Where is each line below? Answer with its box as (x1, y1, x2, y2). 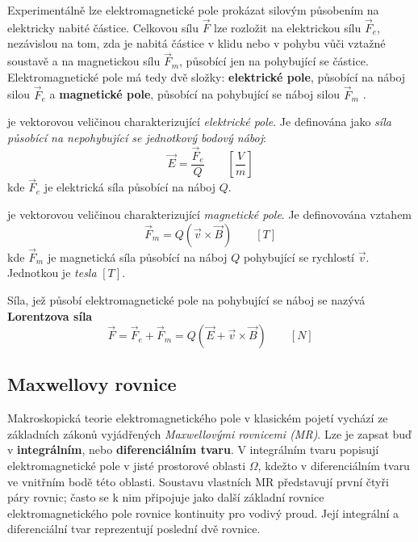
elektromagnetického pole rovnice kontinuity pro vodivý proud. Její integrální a (7, 504, 399, 521)
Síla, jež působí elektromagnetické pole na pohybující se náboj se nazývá (7, 291, 366, 308)
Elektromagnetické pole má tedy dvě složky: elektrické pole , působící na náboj (7, 68, 406, 85)
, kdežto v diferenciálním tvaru (257, 457, 410, 474)
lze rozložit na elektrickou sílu (214, 19, 362, 36)
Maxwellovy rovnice (7, 372, 177, 397)
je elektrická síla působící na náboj (44, 179, 216, 195)
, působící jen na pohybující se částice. (179, 53, 369, 69)
